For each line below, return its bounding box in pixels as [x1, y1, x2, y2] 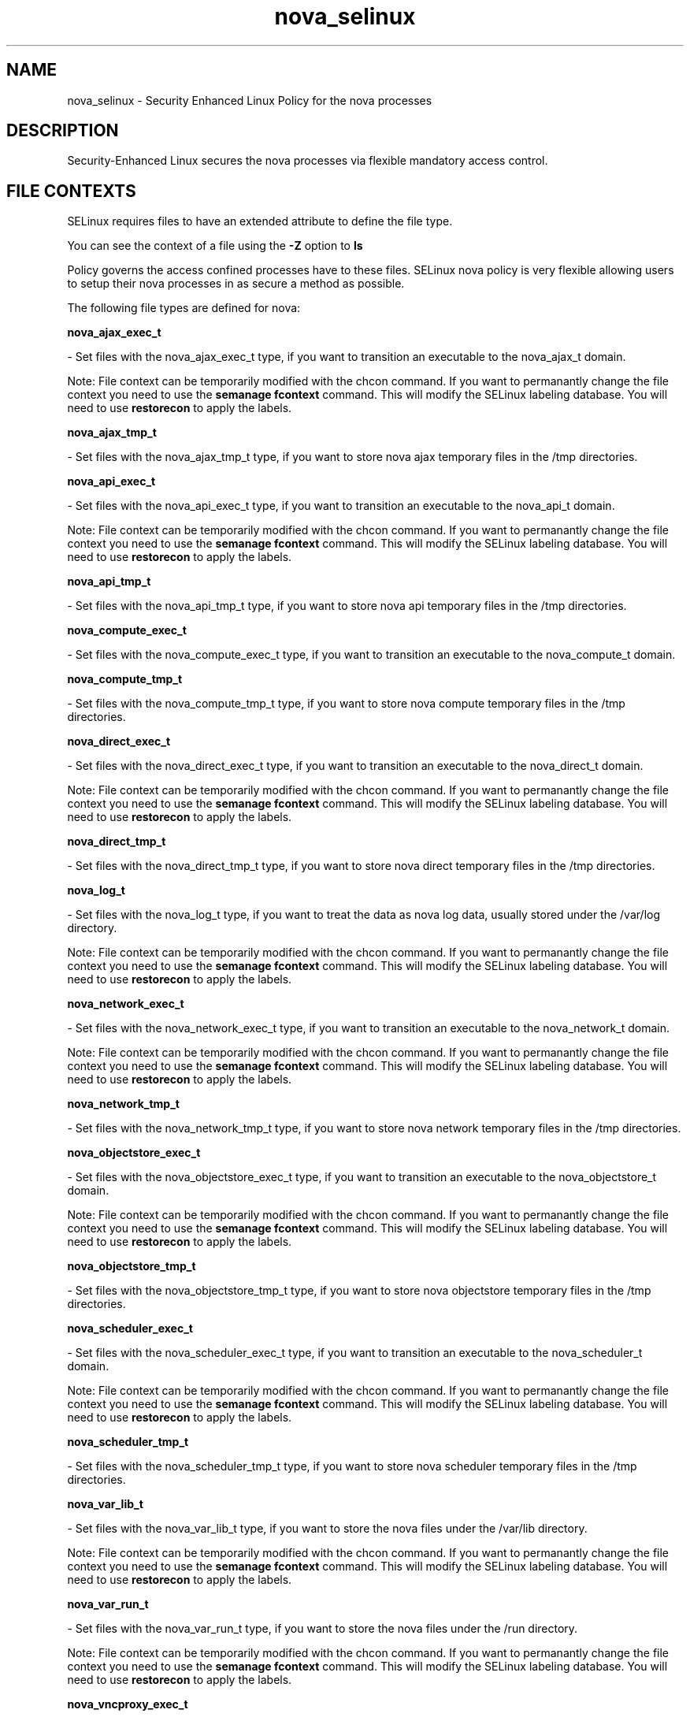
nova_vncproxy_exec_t [67, 1697, 188, 1711]
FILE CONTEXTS [6, 180, 136, 201]
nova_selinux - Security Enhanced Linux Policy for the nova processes [67, 93, 432, 107]
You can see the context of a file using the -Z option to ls [67, 239, 363, 253]
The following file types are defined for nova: [67, 301, 301, 315]
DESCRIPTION [6, 121, 119, 141]
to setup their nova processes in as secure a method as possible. [67, 277, 405, 291]
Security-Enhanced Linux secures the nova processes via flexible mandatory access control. [67, 154, 548, 168]
